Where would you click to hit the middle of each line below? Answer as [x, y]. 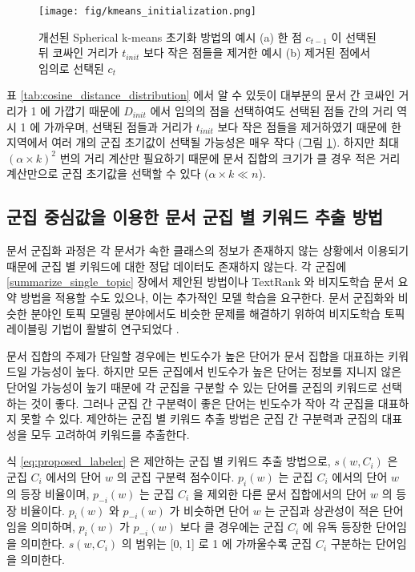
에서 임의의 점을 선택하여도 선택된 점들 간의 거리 [272, 111]
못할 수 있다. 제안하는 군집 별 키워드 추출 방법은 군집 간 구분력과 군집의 [199, 419]
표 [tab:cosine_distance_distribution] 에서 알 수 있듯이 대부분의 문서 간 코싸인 [201, 95]
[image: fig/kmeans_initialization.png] [148, 11]
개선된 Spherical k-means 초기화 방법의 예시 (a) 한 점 [170, 36]
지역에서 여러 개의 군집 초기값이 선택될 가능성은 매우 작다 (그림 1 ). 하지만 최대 [203, 142]
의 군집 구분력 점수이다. [175, 476]
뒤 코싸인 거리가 [79, 52]
